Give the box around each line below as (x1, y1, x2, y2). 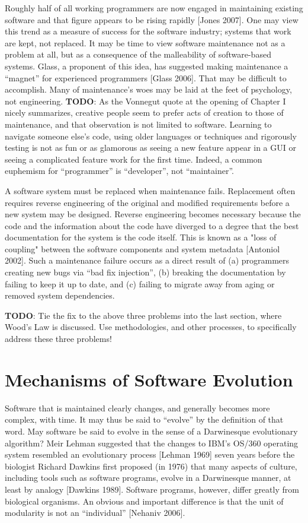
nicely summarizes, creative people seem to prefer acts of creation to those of (5, 106, 284, 119)
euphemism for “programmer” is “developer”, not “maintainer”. (5, 164, 234, 177)
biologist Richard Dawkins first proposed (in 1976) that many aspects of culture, (5, 459, 297, 472)
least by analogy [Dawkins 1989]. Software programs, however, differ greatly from (5, 483, 299, 495)
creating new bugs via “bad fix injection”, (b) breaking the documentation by (5, 266, 286, 278)
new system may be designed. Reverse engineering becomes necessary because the (5, 208, 301, 220)
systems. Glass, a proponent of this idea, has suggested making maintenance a (5, 59, 288, 72)
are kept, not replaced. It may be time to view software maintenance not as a (5, 36, 285, 49)
